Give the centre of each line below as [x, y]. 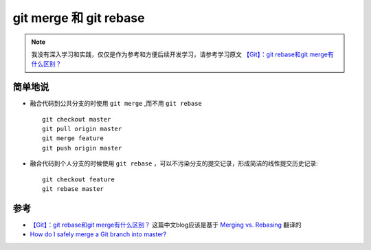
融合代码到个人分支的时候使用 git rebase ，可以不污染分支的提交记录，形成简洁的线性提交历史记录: [174, 163]
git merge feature [73, 138]
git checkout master [77, 119]
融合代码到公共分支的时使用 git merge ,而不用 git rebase [116, 104]
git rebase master [73, 189]
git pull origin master [82, 129]
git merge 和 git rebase [79, 18]
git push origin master [82, 148]
